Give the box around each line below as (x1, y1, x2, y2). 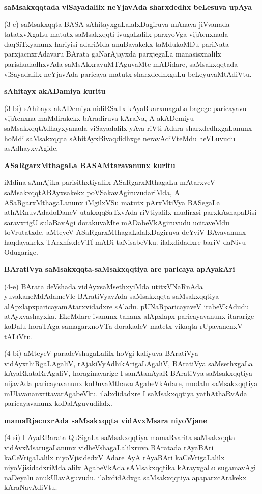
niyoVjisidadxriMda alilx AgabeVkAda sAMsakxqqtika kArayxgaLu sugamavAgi (4, 462, 256, 473)
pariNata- (201, 38, 231, 49)
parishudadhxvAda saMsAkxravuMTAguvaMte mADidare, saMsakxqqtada (4, 58, 238, 69)
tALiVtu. (4, 331, 33, 341)
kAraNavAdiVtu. (4, 482, 57, 492)
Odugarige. (4, 246, 38, 257)
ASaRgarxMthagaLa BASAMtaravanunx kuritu (4, 159, 176, 170)
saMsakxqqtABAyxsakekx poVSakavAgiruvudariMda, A (4, 186, 180, 197)
